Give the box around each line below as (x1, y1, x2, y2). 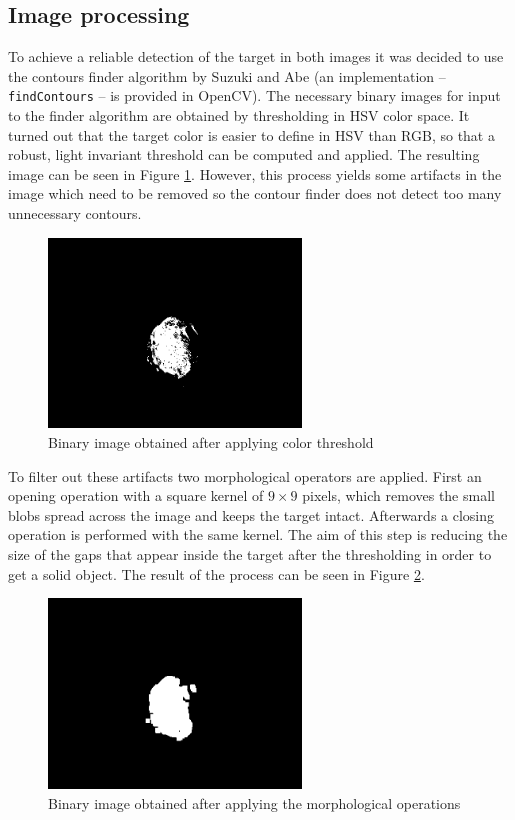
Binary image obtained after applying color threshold (48, 431, 374, 452)
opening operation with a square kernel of (8, 485, 264, 506)
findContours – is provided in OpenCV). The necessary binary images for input (8, 85, 501, 106)
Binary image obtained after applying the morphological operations (48, 792, 461, 813)
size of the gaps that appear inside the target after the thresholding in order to (8, 543, 492, 564)
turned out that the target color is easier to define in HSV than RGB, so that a (8, 124, 495, 145)
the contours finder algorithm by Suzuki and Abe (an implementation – (8, 65, 446, 86)
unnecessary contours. (8, 203, 142, 224)
